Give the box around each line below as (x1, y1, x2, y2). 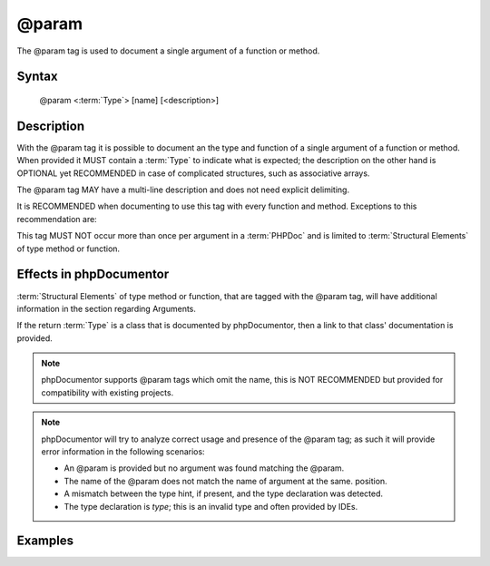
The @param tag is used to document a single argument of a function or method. (16, 45, 320, 56)
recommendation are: (16, 213, 97, 224)
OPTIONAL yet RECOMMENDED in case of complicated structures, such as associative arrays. (16, 168, 370, 179)
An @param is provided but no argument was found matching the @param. (64, 463, 345, 473)
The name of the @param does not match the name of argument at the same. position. (64, 475, 387, 486)
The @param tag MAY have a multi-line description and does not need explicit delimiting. (16, 184, 349, 195)
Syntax (16, 69, 58, 84)
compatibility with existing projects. (41, 386, 174, 398)
